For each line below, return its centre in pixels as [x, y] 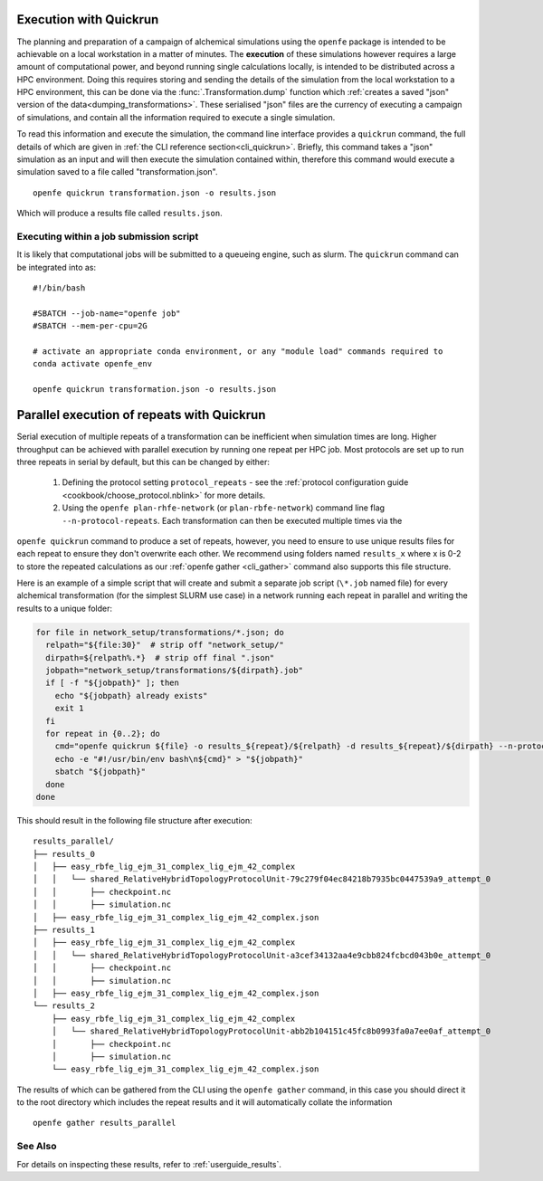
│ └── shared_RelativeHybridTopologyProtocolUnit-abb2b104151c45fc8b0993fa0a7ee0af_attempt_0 [271, 1031]
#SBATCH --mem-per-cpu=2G [90, 326]
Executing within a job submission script [108, 236]
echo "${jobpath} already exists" [131, 695]
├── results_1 [64, 930]
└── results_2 [64, 1006]
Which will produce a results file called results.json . [119, 214]
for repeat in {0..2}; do [103, 733]
